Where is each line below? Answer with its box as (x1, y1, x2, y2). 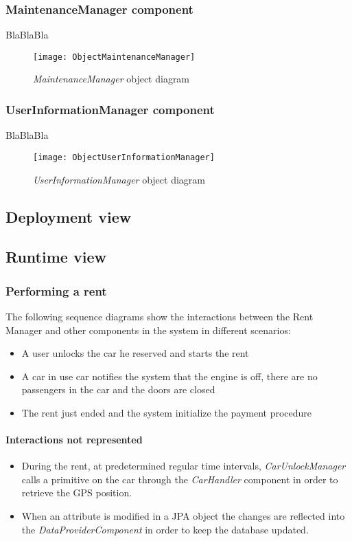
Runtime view (5, 246, 106, 267)
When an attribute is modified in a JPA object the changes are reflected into (21, 509, 345, 523)
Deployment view (5, 206, 132, 227)
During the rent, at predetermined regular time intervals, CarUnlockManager (21, 459, 346, 473)
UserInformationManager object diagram (33, 172, 205, 186)
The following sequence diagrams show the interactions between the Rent (5, 309, 314, 323)
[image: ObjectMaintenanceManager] (33, 52, 196, 62)
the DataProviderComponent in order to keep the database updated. (21, 522, 309, 536)
